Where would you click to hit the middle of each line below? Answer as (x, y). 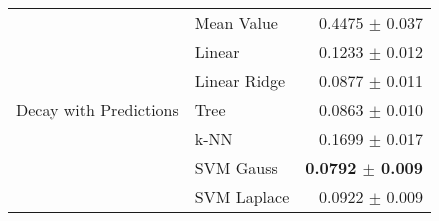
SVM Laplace (242, 196)
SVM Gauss (236, 167)
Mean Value (236, 22)
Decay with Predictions (97, 109)
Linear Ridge (240, 80)
